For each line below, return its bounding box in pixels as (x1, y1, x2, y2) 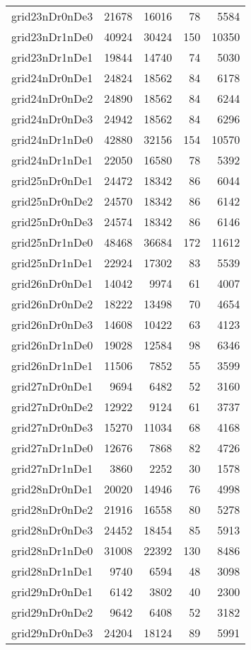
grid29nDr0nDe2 (11, 604, 93, 620)
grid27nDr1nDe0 (11, 439, 93, 456)
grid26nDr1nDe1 (11, 357, 93, 374)
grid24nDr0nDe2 (11, 90, 93, 106)
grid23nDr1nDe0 (11, 28, 93, 45)
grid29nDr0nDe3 (11, 624, 93, 641)
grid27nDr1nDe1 (11, 460, 93, 476)
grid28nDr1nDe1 (11, 563, 93, 579)
